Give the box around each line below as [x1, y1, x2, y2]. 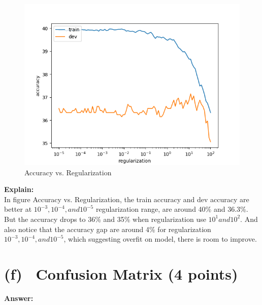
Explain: [4, 184, 34, 195]
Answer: [4, 292, 34, 303]
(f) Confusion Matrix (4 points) [4, 263, 238, 284]
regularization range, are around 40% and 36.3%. [95, 204, 248, 214]
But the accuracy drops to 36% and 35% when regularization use [4, 213, 206, 224]
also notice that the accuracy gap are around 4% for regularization [4, 223, 211, 234]
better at [4, 204, 32, 214]
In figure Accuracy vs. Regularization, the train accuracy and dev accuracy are [4, 194, 249, 204]
